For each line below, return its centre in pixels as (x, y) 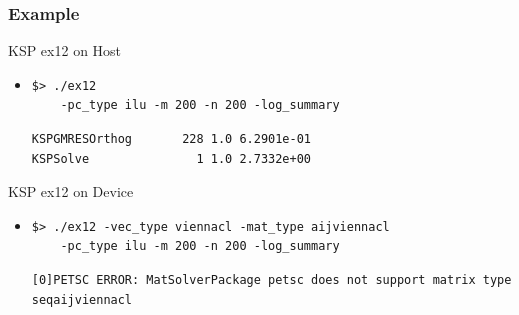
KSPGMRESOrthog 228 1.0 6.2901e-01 (171, 139)
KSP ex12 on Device (71, 191)
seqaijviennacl (82, 299)
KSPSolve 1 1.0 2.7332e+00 (171, 158)
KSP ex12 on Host (65, 50)
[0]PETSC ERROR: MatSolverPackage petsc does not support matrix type (271, 279)
